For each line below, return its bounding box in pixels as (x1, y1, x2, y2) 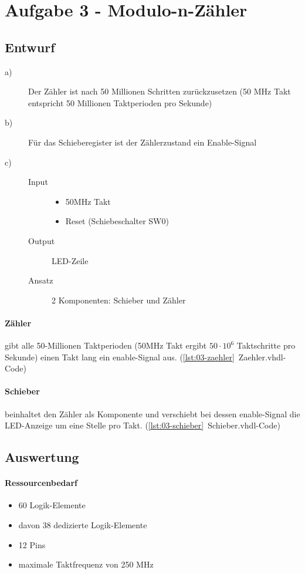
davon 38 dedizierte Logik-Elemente (18, 519, 147, 531)
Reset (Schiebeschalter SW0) (65, 215, 169, 227)
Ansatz (28, 274, 53, 286)
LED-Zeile (52, 254, 89, 266)
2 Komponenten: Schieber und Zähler (52, 293, 186, 306)
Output (28, 234, 55, 247)
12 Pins (18, 538, 46, 551)
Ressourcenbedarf (5, 477, 77, 489)
